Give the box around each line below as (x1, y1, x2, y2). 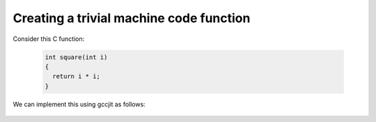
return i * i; (52, 73, 101, 80)
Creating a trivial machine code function (13, 10, 251, 26)
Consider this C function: (13, 35, 85, 43)
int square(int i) (45, 53, 108, 61)
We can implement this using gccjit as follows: (13, 100, 146, 108)
